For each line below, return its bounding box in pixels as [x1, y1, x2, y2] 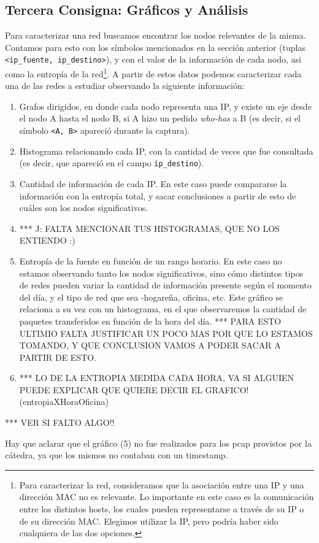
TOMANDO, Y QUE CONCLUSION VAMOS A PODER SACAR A [19, 339, 281, 352]
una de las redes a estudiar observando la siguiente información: [5, 79, 245, 92]
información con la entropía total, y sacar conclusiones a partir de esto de [19, 189, 296, 202]
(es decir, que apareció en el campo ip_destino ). [19, 156, 204, 169]
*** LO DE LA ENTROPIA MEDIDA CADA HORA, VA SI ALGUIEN [19, 371, 294, 384]
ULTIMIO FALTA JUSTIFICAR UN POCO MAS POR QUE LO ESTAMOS [19, 326, 313, 339]
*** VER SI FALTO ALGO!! [5, 416, 115, 429]
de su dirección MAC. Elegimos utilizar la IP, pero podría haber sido [19, 514, 279, 527]
